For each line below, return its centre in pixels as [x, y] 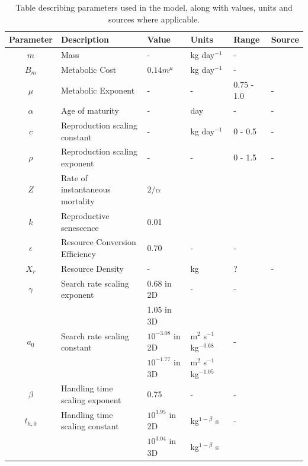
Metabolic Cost [89, 69]
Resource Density [92, 268]
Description [85, 39]
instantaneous [86, 189]
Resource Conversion [98, 242]
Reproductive [85, 215]
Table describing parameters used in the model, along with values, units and [154, 7]
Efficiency [78, 253]
